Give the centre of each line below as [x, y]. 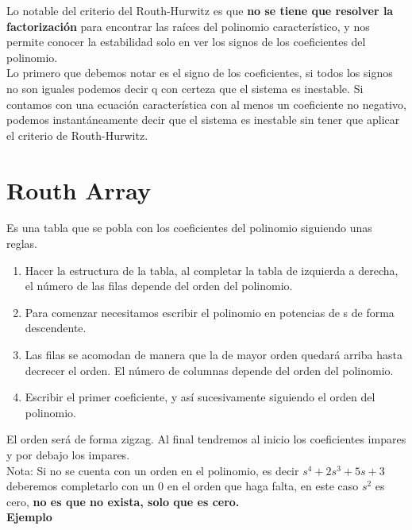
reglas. [22, 244]
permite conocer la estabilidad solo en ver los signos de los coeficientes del [186, 42]
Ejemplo [29, 517]
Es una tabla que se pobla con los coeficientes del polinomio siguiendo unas [189, 228]
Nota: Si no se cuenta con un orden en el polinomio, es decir [153, 470]
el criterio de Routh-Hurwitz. [77, 135]
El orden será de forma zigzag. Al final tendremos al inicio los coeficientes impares [206, 439]
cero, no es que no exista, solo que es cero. [123, 501]
